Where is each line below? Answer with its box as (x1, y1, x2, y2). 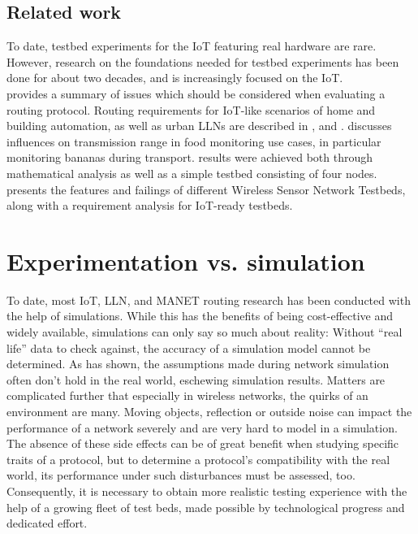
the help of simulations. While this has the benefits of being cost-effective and (6, 307, 394, 324)
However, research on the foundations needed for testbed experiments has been (6, 53, 399, 70)
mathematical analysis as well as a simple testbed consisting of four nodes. (6, 164, 377, 181)
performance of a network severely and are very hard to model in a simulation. (6, 419, 398, 436)
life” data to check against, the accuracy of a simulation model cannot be (6, 339, 371, 356)
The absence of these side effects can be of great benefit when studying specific (6, 435, 399, 452)
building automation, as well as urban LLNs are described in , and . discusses (6, 117, 392, 134)
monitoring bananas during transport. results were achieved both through (6, 149, 373, 166)
